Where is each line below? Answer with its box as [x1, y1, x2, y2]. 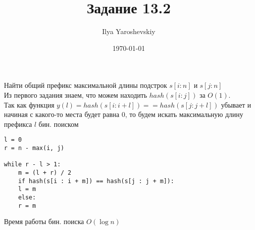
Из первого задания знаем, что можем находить [4, 89, 147, 100]
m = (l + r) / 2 [18, 169, 72, 176]
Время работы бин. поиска [4, 216, 84, 227]
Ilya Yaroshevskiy [102, 26, 155, 37]
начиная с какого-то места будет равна [4, 109, 120, 119]
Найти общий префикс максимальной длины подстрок [4, 80, 167, 90]
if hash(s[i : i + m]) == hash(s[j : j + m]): [18, 177, 174, 185]
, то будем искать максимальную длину [125, 109, 244, 119]
